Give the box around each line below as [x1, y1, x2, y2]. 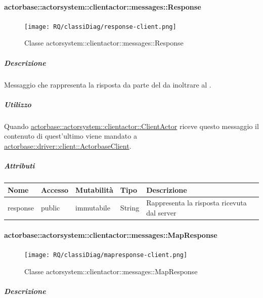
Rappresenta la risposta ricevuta [146, 197, 247, 208]
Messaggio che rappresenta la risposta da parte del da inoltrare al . [4, 79, 211, 90]
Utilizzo [4, 99, 31, 109]
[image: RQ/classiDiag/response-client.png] [24, 23, 177, 30]
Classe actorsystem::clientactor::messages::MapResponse [24, 266, 198, 276]
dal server [146, 207, 177, 218]
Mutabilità [75, 184, 113, 195]
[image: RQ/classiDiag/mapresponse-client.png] [24, 251, 188, 259]
